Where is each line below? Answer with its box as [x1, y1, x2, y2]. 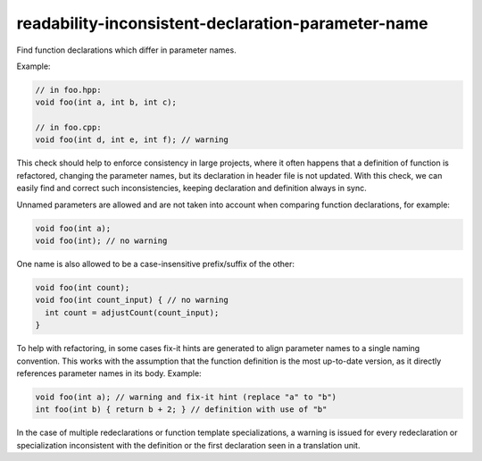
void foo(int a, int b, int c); [35, 97, 178, 107]
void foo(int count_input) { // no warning [35, 295, 229, 306]
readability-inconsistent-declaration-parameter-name [16, 13, 428, 33]
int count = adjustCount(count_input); [45, 307, 220, 317]
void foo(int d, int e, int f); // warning [35, 135, 229, 145]
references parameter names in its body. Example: [16, 367, 202, 379]
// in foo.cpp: [35, 122, 102, 133]
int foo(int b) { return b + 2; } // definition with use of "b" [35, 405, 328, 415]
